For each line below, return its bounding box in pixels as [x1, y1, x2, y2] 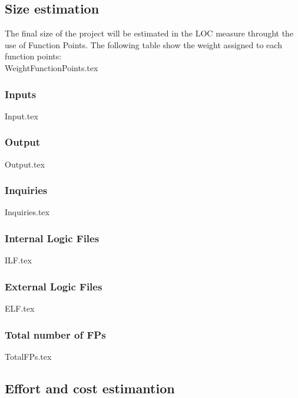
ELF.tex [5, 302, 35, 315]
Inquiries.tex [5, 206, 49, 218]
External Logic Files [5, 279, 102, 293]
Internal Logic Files [5, 230, 100, 245]
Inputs [5, 86, 37, 101]
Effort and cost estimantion [5, 379, 175, 397]
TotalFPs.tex [5, 350, 52, 362]
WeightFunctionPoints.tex [5, 61, 98, 73]
